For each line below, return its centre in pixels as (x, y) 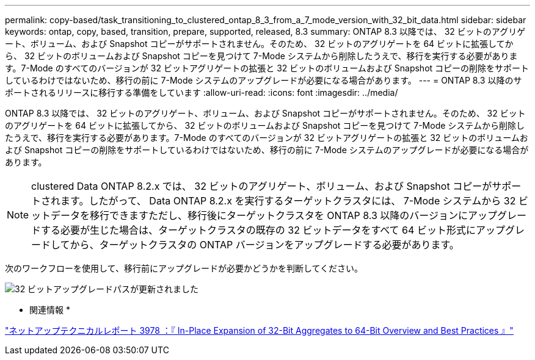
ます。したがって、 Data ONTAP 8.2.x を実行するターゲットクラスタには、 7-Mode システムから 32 (288, 201)
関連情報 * (50, 310)
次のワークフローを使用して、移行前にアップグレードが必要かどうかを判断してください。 (184, 268)
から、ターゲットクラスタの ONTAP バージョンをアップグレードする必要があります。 (264, 245)
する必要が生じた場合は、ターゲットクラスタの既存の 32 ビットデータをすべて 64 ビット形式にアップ (273, 230)
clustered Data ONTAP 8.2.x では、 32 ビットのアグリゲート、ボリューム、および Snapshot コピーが (262, 186)
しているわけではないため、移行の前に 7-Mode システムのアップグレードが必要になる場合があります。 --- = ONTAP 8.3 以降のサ (264, 80)
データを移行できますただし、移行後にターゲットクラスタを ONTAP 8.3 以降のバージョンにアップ (274, 215)
